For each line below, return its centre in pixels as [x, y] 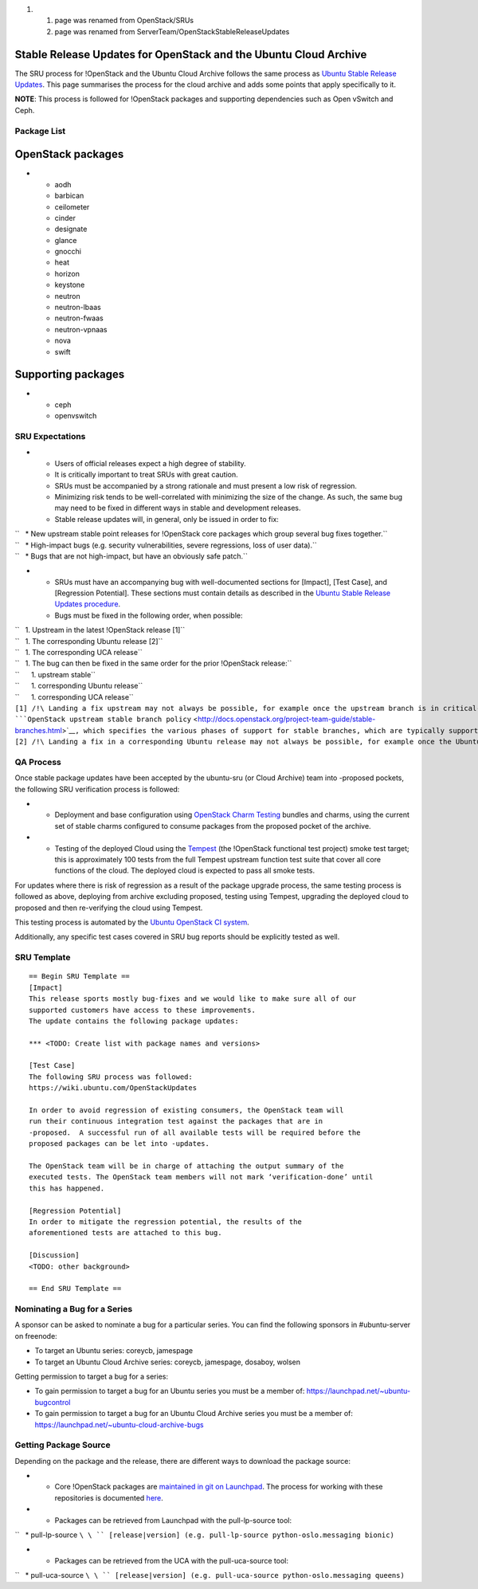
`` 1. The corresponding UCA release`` [78, 653]
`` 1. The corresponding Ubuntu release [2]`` [89, 641]
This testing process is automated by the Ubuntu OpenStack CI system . [132, 922]
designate [71, 229]
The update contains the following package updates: [134, 1021]
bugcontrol [53, 1402]
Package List [40, 131]
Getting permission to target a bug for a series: [92, 1376]
